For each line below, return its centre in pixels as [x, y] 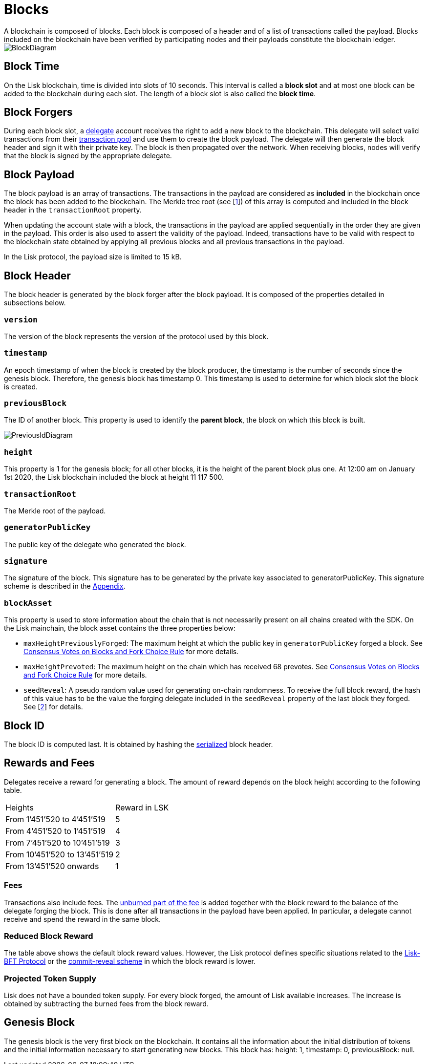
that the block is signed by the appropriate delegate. [88, 156]
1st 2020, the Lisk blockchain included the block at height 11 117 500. [114, 477]
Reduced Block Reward [49, 936]
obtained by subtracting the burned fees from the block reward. [106, 1004]
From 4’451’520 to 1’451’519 [55, 831]
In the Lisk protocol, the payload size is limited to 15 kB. [93, 257]
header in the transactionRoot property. [73, 210]
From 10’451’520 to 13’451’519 [60, 854]
